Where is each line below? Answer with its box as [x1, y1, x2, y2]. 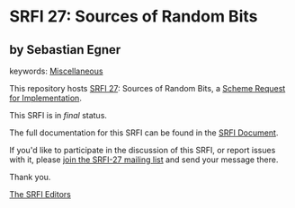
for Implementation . [9, 92, 83, 103]
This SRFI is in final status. [9, 110, 108, 120]
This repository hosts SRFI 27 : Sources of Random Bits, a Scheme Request [9, 83, 286, 93]
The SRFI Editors [9, 189, 72, 199]
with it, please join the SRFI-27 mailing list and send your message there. [9, 154, 279, 165]
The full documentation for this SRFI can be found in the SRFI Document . [9, 127, 279, 138]
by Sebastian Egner [9, 42, 121, 57]
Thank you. [9, 172, 51, 182]
